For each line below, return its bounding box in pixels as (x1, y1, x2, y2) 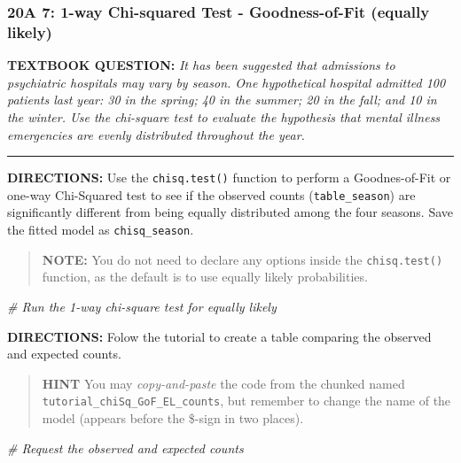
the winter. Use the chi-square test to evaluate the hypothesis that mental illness (7, 107, 441, 126)
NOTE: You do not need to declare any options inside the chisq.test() (42, 250, 443, 268)
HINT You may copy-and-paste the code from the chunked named (42, 374, 405, 392)
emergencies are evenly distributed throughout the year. (7, 125, 305, 143)
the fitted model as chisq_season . (7, 220, 194, 239)
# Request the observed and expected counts (7, 438, 244, 457)
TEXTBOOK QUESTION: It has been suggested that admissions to (7, 56, 395, 74)
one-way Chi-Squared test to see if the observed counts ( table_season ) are (7, 185, 416, 204)
